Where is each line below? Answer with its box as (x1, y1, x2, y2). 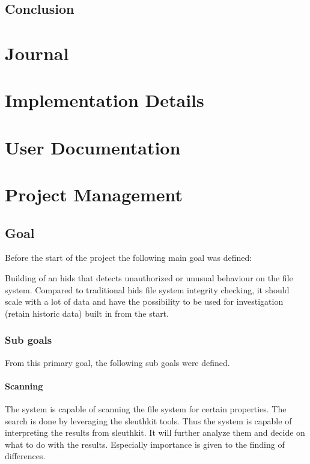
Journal (5, 40, 69, 65)
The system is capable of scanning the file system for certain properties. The (5, 403, 287, 415)
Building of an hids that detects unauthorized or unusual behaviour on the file (5, 272, 293, 284)
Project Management (5, 182, 183, 207)
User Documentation (5, 135, 181, 159)
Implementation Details (5, 88, 204, 112)
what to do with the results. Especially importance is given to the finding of (5, 438, 285, 450)
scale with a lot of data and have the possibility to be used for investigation (5, 295, 284, 308)
